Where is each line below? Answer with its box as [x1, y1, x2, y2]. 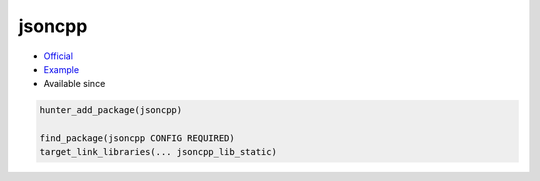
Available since [43, 78, 106, 90]
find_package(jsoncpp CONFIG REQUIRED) [39, 133, 235, 144]
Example [43, 63, 80, 75]
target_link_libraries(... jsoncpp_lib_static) [39, 146, 277, 158]
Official [43, 50, 74, 62]
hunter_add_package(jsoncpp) [39, 105, 183, 116]
